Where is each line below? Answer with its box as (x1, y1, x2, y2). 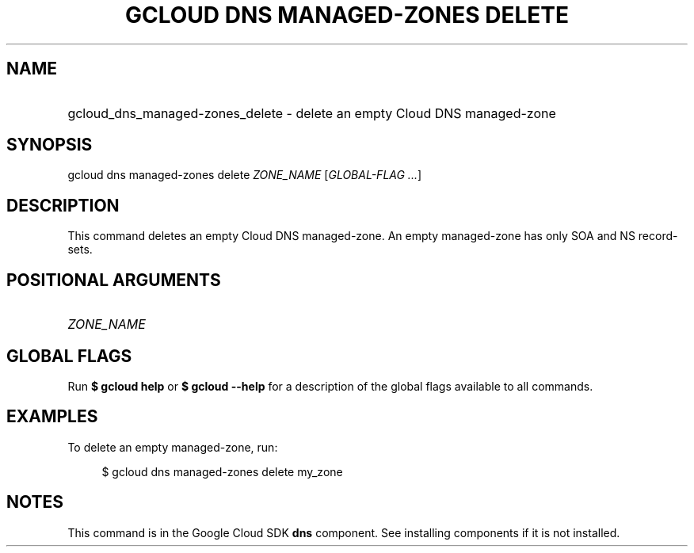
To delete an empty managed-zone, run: (67, 440, 278, 454)
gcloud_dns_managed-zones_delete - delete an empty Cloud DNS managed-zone (67, 105, 556, 121)
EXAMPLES (6, 406, 98, 427)
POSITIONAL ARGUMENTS (6, 269, 221, 290)
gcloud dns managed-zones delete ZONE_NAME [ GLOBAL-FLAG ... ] (67, 168, 422, 182)
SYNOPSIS (6, 135, 93, 155)
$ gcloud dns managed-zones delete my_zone (101, 464, 343, 479)
